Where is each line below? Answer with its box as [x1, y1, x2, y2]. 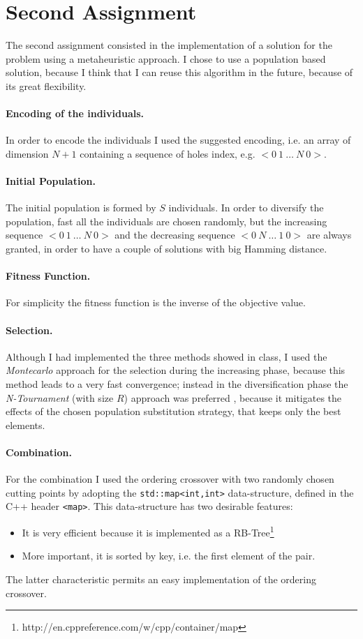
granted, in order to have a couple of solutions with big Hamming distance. [6, 241, 327, 256]
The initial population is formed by [6, 200, 156, 215]
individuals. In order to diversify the [168, 200, 324, 215]
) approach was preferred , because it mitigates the [124, 390, 342, 405]
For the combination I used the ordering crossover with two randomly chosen [6, 472, 334, 486]
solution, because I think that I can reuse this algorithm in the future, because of [6, 65, 353, 80]
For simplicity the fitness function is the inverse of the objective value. [6, 295, 306, 310]
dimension [6, 146, 49, 160]
